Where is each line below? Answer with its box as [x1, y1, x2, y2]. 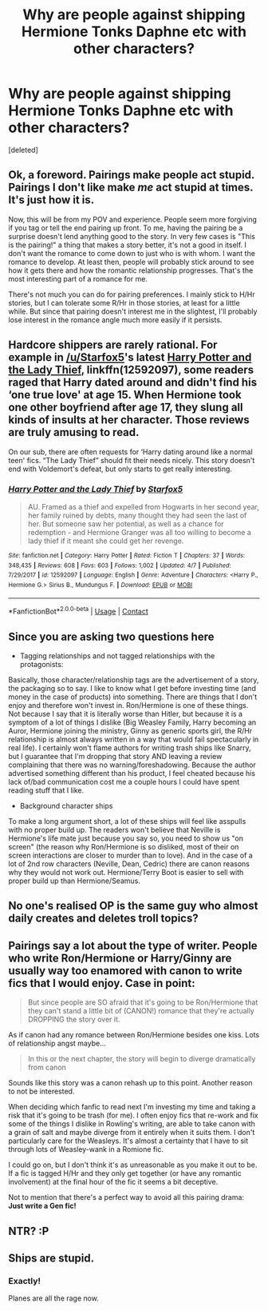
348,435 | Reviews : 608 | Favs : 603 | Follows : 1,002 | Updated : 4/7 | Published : [8, 562, 231, 570]
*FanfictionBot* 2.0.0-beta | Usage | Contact [8, 606, 149, 617]
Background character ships [19, 801, 113, 810]
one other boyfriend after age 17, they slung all [8, 401, 243, 414]
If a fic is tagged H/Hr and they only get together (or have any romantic [8, 1169, 242, 1178]
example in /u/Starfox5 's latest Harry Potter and [8, 350, 252, 365]
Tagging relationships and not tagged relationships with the [19, 650, 215, 661]
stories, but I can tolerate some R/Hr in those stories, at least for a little [8, 298, 241, 307]
